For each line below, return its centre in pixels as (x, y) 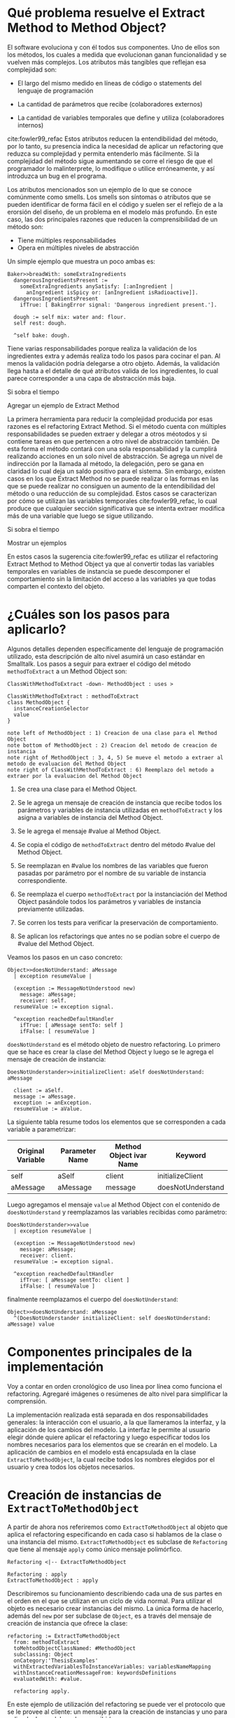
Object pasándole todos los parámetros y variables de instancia (109, 901)
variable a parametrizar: (42, 1129)
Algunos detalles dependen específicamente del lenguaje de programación (115, 649)
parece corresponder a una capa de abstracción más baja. (92, 378)
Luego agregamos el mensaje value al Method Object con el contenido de (114, 1204)
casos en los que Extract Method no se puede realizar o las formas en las (113, 479)
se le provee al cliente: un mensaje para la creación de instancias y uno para (117, 1712)
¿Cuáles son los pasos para (88, 615)
